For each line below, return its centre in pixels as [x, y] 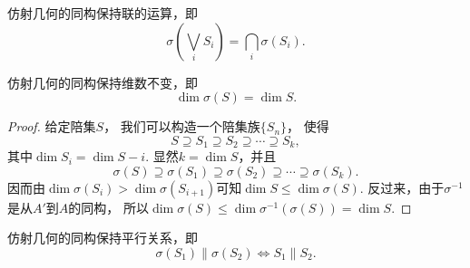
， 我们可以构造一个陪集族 [182, 126]
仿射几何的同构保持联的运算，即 [103, 13]
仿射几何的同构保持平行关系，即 [103, 238]
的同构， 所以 [109, 207]
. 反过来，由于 [402, 187]
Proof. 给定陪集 [52, 126]
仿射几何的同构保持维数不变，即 [103, 82]
